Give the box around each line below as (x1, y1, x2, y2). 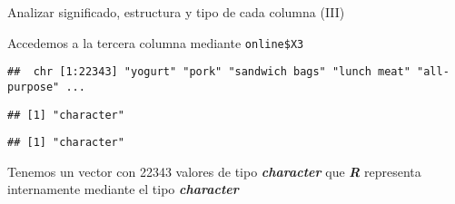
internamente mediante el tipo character (7, 180, 239, 199)
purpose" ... (7, 80, 85, 93)
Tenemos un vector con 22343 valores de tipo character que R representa (7, 161, 421, 180)
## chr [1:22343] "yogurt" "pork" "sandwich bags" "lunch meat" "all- (7, 65, 450, 79)
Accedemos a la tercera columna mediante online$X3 (7, 33, 304, 52)
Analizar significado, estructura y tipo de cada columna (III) (7, 3, 345, 21)
